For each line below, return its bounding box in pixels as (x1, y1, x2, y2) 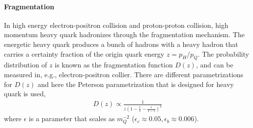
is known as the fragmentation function (55, 60, 173, 70)
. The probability (197, 48, 249, 59)
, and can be (196, 60, 233, 70)
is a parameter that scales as (28, 113, 115, 124)
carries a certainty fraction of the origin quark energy (4, 48, 165, 59)
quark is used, (4, 88, 46, 99)
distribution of (4, 60, 47, 70)
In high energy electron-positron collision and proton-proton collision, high (4, 20, 228, 30)
